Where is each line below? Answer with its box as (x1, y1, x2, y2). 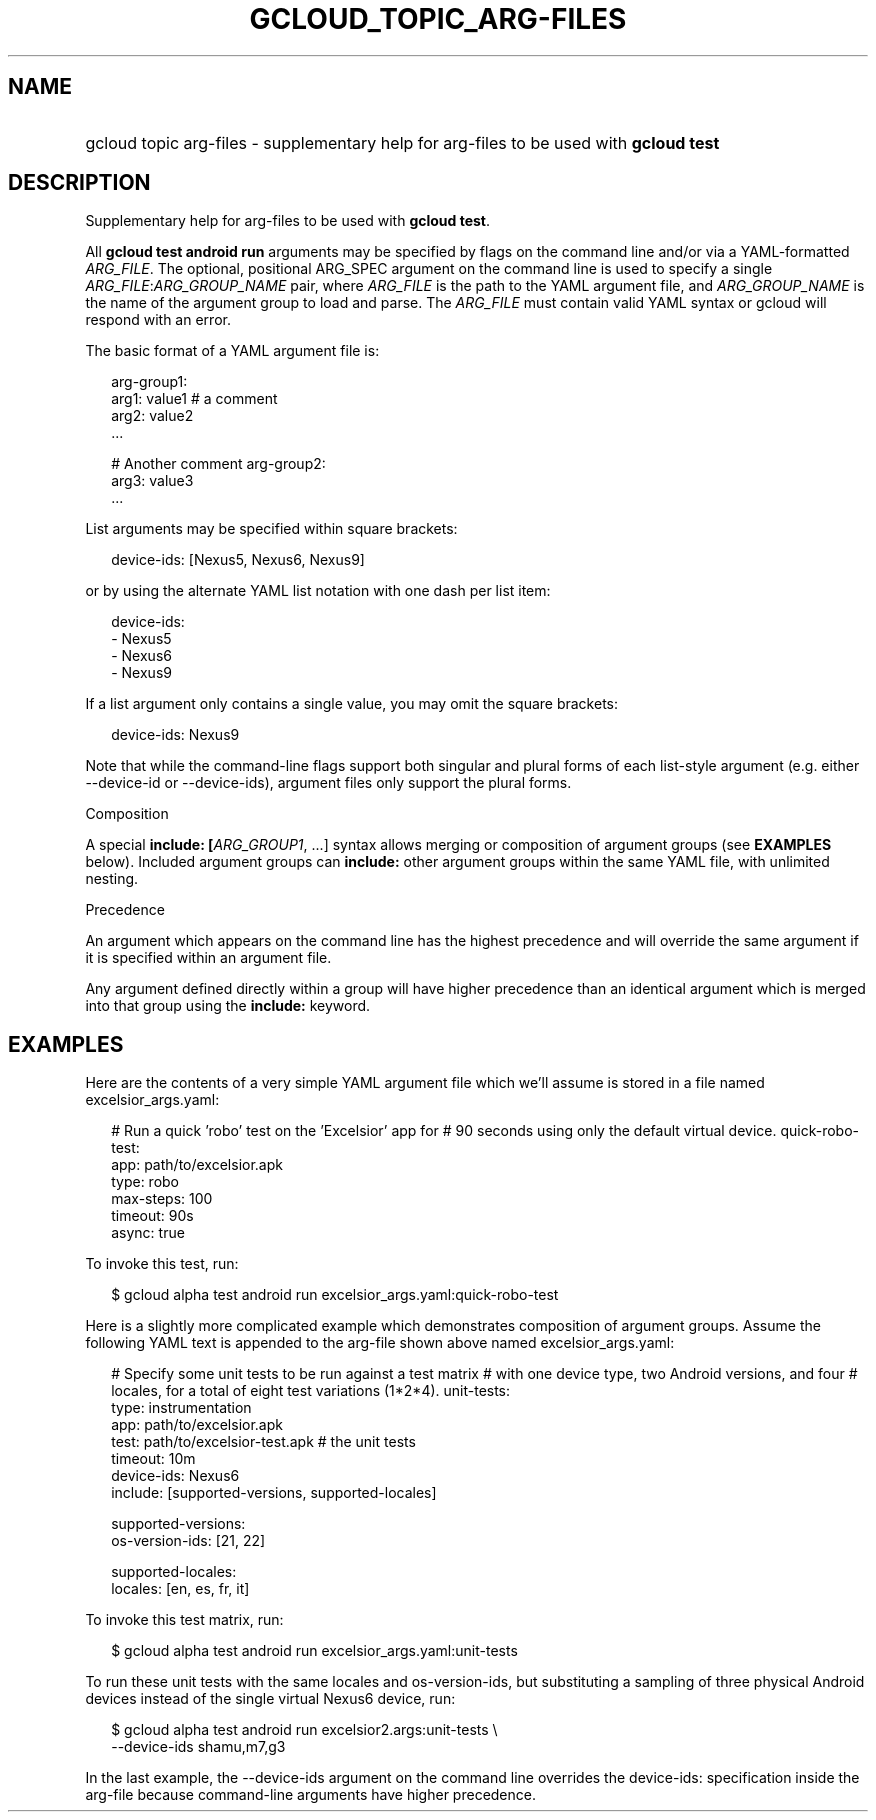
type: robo (111, 1173, 180, 1191)
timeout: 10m (111, 1450, 196, 1468)
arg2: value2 (111, 407, 194, 425)
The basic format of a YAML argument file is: (85, 342, 380, 360)
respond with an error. (85, 311, 231, 329)
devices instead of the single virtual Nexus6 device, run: (85, 1690, 456, 1708)
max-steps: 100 (111, 1190, 213, 1208)
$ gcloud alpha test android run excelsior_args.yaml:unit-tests (111, 1642, 518, 1660)
